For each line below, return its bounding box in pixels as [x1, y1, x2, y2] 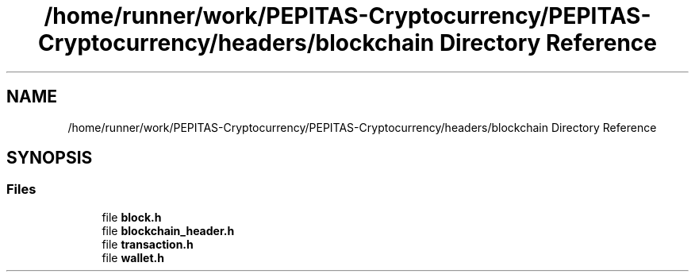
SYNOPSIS [6, 148, 93, 168]
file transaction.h [102, 237, 194, 251]
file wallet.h [102, 250, 164, 264]
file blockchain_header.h [102, 223, 235, 237]
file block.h [102, 210, 162, 224]
